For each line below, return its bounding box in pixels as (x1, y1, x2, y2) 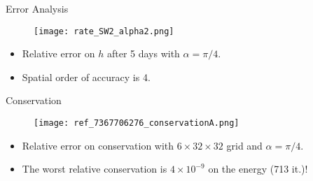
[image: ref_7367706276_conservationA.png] (34, 118, 239, 129)
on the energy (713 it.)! (208, 161, 308, 176)
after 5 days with (106, 46, 180, 61)
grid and (226, 138, 263, 152)
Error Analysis (6, 1, 69, 15)
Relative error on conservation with (22, 138, 174, 152)
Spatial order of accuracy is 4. (22, 69, 151, 84)
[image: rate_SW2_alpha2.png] (34, 26, 174, 36)
